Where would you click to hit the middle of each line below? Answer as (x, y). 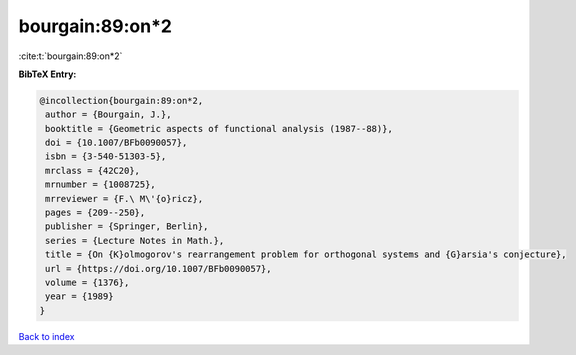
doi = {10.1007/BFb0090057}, (116, 143)
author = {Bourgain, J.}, (108, 114)
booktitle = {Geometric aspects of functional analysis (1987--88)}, (219, 128)
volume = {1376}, (87, 282)
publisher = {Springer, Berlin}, (127, 226)
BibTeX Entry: (47, 74)
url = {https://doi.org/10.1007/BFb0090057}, (158, 268)
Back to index (46, 336)
